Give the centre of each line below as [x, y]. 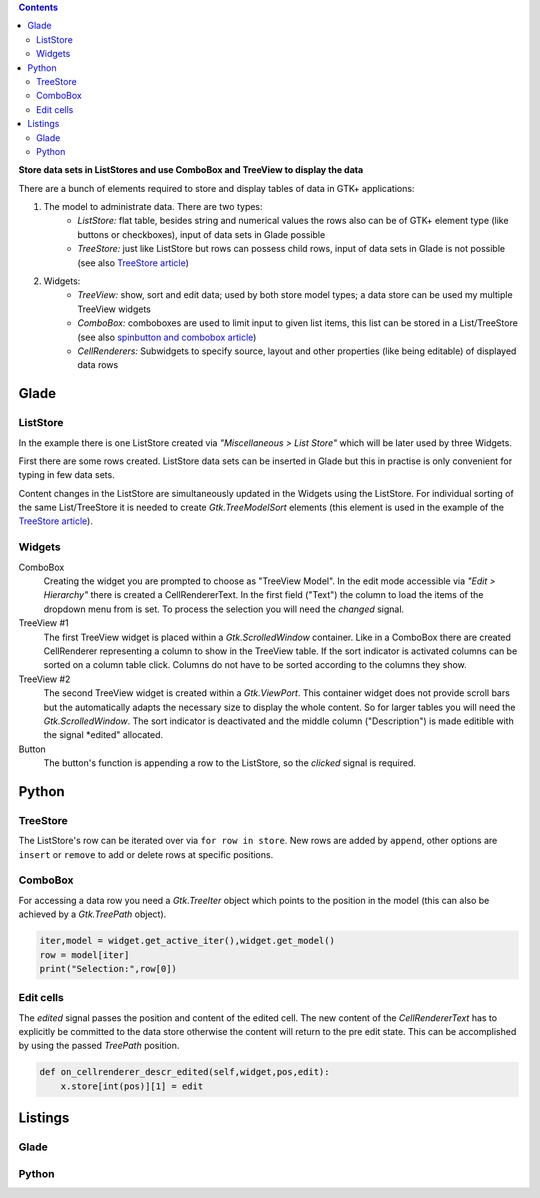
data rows [98, 365]
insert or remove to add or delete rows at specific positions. [146, 854]
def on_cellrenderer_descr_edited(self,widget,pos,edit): [184, 1072]
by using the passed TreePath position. [99, 1046]
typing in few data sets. [66, 475]
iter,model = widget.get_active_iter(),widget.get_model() [187, 941]
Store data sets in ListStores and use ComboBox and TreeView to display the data [191, 170]
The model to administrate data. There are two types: [153, 207]
